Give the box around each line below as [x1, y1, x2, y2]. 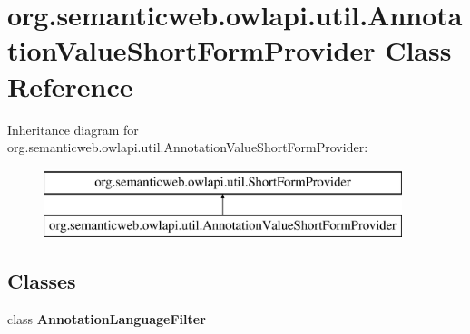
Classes [7, 267, 76, 295]
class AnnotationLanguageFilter [7, 310, 206, 329]
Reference [7, 67, 133, 104]
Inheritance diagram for [7, 119, 139, 138]
